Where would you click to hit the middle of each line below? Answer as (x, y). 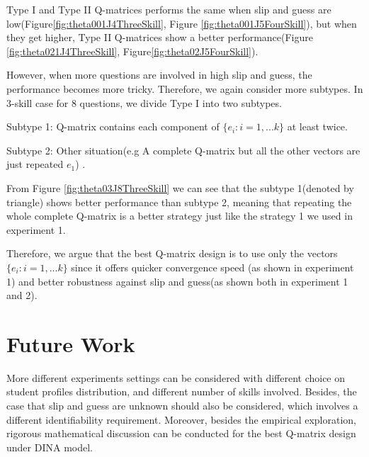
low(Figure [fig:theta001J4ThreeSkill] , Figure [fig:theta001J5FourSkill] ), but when (182, 23)
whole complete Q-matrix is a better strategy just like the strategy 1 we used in (180, 216)
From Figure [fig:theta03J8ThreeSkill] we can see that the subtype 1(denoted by (180, 187)
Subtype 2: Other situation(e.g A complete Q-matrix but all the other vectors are (183, 150)
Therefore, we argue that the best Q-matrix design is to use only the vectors (172, 253)
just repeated (35, 164)
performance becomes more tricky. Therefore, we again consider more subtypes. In (185, 88)
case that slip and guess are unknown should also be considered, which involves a (182, 405)
